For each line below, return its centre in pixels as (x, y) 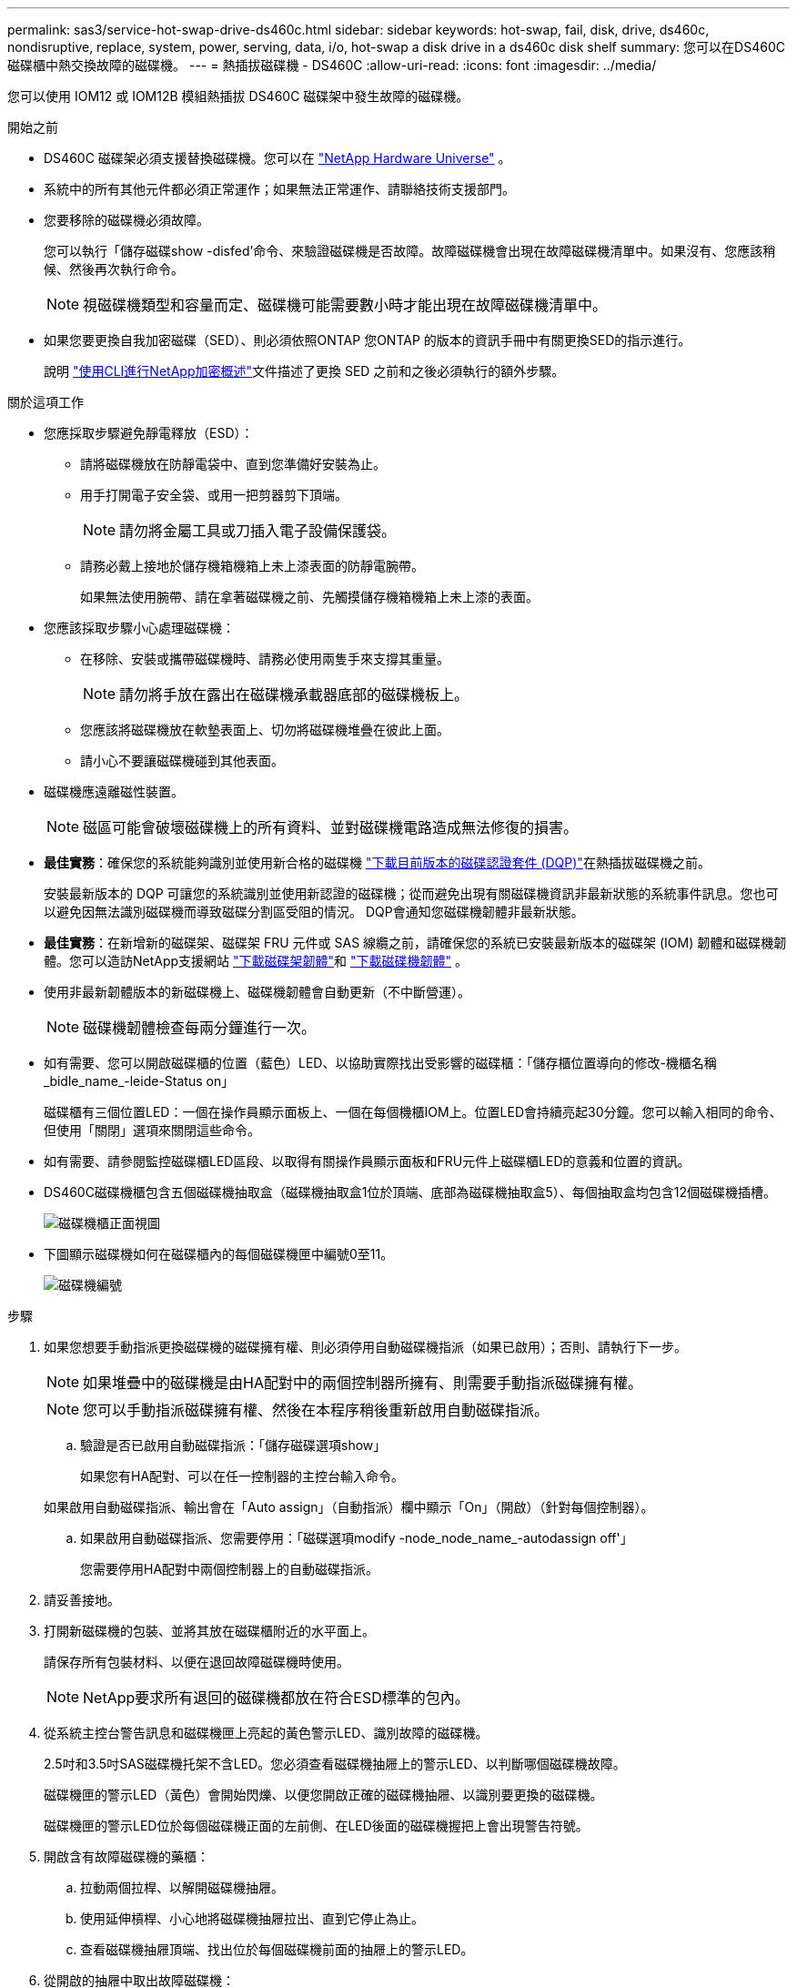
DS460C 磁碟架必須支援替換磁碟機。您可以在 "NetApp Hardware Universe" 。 (277, 158)
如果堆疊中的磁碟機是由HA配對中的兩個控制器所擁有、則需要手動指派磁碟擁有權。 (363, 1383)
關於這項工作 (45, 402)
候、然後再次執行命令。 (114, 269)
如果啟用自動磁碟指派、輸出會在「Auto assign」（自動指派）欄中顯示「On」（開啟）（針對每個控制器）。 (349, 1507)
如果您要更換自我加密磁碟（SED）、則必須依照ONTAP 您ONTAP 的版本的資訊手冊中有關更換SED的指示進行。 (368, 340)
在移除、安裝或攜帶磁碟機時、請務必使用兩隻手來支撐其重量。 (265, 659)
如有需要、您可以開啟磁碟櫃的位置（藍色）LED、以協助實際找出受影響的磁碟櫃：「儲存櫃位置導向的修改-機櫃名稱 (380, 1063)
